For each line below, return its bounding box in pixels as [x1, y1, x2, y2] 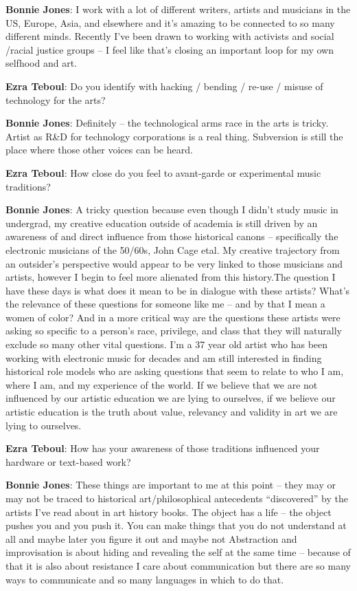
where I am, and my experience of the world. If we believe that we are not [5, 377, 318, 391]
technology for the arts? [5, 92, 106, 107]
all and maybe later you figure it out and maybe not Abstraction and [5, 531, 297, 546]
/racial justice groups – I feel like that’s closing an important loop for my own [5, 42, 334, 56]
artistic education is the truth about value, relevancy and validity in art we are [5, 405, 338, 419]
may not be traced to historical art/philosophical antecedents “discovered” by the [5, 491, 348, 505]
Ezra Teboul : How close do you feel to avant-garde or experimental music [5, 165, 321, 180]
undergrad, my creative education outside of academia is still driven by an [5, 215, 318, 230]
